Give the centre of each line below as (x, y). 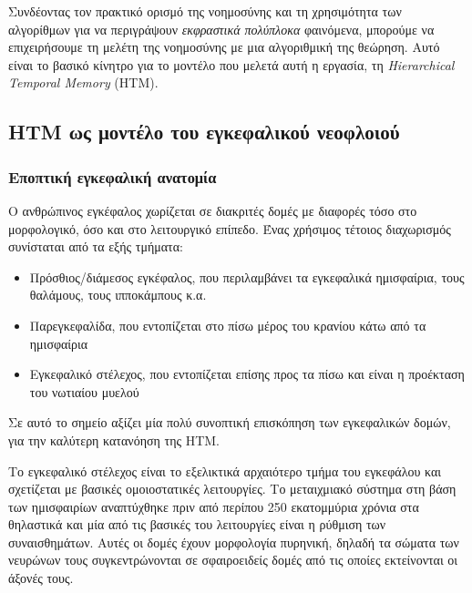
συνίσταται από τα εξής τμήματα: (96, 246)
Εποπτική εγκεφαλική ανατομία (113, 176)
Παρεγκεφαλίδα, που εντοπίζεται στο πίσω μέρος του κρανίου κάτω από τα (228, 325)
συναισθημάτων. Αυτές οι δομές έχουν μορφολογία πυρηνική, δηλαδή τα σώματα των (234, 542)
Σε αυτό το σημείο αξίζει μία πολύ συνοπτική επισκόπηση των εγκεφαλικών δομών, (230, 422)
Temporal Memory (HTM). (83, 82)
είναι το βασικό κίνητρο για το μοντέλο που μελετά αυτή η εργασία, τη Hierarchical (231, 64)
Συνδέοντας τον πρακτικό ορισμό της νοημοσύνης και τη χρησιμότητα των (205, 11)
